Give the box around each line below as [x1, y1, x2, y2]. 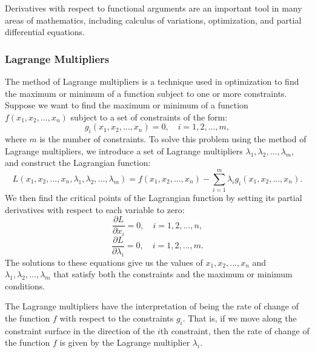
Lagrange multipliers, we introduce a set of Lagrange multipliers [5, 144, 243, 157]
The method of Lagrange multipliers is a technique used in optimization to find [5, 75, 299, 87]
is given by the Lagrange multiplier [59, 336, 190, 349]
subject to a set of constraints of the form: [70, 110, 228, 123]
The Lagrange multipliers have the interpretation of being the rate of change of [5, 300, 299, 312]
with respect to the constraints [59, 312, 174, 325]
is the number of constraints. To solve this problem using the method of [39, 133, 307, 145]
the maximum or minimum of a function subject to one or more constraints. [5, 87, 287, 99]
